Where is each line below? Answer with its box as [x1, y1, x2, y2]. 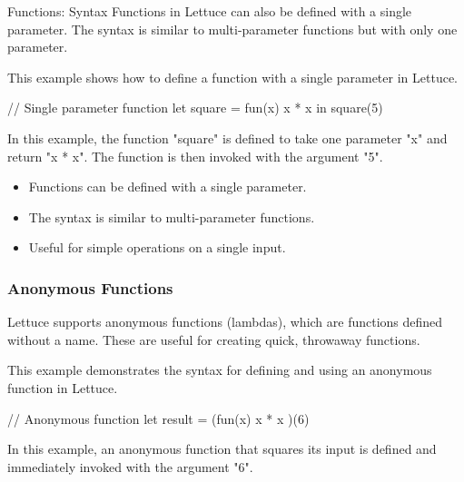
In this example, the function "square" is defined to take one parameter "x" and [7, 128, 448, 147]
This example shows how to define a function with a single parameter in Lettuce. [7, 67, 458, 86]
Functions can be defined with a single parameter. [28, 177, 307, 196]
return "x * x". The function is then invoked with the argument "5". [7, 146, 383, 165]
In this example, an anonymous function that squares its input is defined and [7, 439, 437, 458]
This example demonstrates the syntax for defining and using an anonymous [7, 360, 432, 379]
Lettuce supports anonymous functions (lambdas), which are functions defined [7, 312, 443, 331]
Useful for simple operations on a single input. [28, 238, 286, 257]
